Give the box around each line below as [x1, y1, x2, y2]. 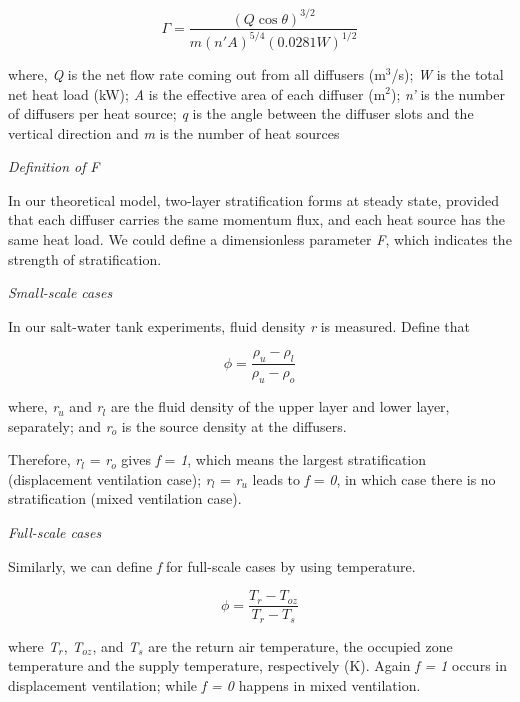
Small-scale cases [8, 282, 113, 303]
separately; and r [8, 415, 112, 436]
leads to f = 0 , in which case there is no [252, 468, 496, 489]
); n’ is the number [391, 83, 505, 104]
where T [8, 635, 59, 656]
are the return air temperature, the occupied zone [148, 635, 453, 656]
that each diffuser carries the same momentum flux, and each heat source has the [8, 209, 506, 230]
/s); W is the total [391, 63, 504, 84]
